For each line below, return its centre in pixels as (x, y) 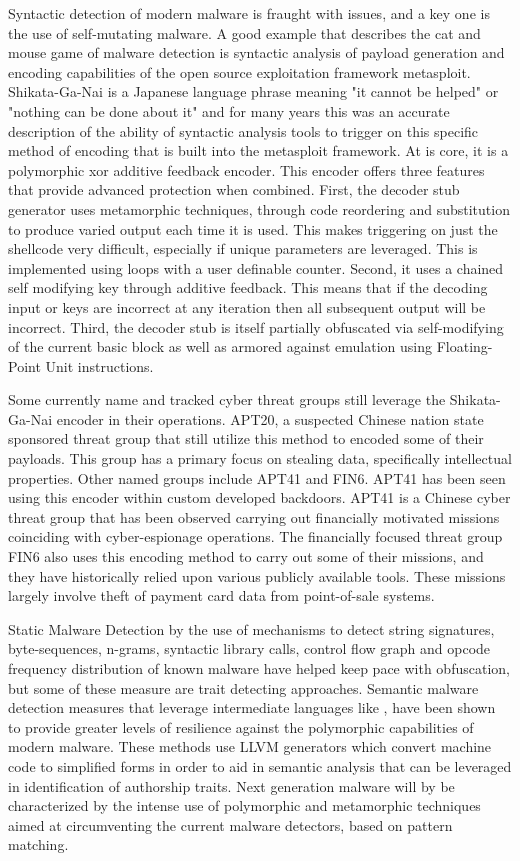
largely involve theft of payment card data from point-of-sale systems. (221, 595)
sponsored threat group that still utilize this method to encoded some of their (246, 438)
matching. (38, 844)
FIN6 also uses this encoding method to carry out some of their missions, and (246, 556)
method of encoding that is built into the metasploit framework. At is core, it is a (258, 150)
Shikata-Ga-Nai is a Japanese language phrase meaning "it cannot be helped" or (253, 91)
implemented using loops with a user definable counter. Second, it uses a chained (256, 267)
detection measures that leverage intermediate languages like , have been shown (252, 707)
